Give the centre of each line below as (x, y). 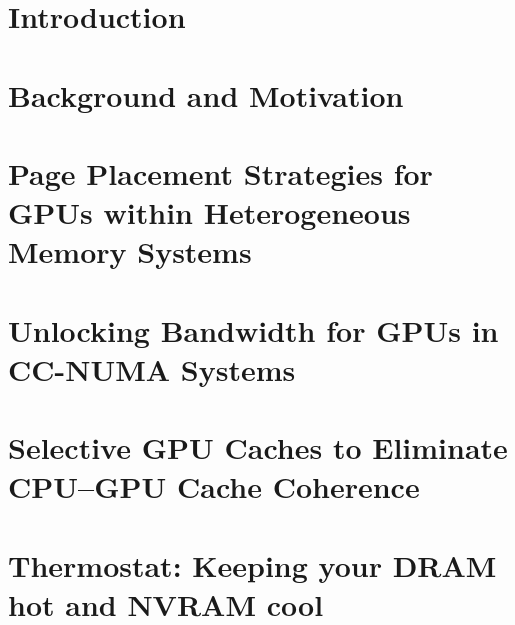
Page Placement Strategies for (220, 172)
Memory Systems (130, 251)
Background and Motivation (206, 94)
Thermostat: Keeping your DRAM (252, 564)
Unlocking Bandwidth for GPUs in (253, 329)
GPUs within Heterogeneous (209, 212)
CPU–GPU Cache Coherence (214, 486)
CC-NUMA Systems (152, 368)
